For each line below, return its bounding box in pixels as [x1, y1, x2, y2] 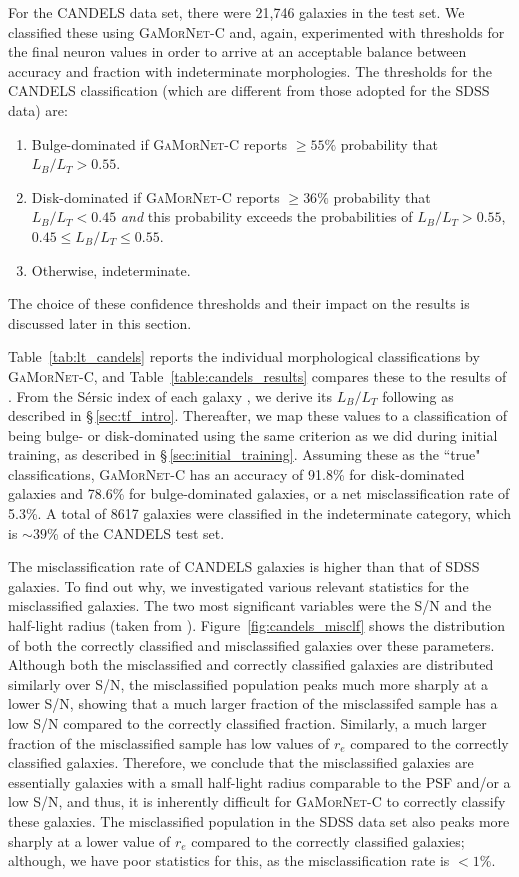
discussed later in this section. [8, 312, 192, 333]
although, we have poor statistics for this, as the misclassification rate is [8, 850, 450, 871]
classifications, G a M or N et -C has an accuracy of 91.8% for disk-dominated [8, 463, 465, 484]
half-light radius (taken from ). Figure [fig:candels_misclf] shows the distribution [8, 615, 506, 636]
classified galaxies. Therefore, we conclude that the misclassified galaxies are [8, 752, 474, 773]
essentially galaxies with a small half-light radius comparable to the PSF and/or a [8, 771, 511, 792]
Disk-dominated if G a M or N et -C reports [31, 186, 280, 207]
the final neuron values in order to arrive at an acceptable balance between [8, 41, 467, 62]
